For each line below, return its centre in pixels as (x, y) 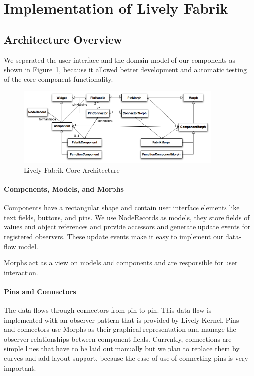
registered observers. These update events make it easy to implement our (114, 236)
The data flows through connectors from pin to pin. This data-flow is (108, 310)
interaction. (21, 272)
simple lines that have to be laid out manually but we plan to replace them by (122, 348)
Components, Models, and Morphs (64, 188)
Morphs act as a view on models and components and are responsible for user (121, 263)
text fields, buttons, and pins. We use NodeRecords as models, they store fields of (127, 217)
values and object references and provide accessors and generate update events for (127, 227)
